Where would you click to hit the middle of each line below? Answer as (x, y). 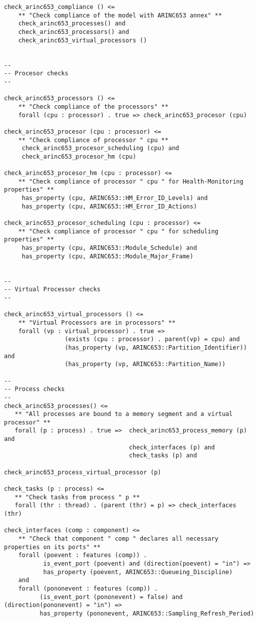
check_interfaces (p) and (172, 447)
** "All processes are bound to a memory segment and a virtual (124, 414)
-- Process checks (34, 389)
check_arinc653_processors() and (74, 32)
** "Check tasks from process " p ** (77, 497)
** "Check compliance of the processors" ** (93, 106)
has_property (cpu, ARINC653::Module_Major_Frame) (108, 256)
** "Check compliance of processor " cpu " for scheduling (118, 231)
